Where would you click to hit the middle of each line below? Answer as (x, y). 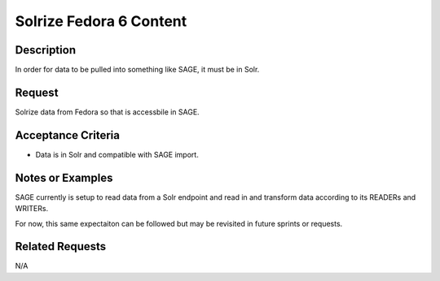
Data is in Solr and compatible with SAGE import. (117, 154)
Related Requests (61, 246)
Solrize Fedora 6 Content (101, 21)
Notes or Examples (64, 177)
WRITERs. (32, 209)
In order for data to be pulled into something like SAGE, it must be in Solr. (137, 70)
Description (46, 50)
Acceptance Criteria (67, 135)
